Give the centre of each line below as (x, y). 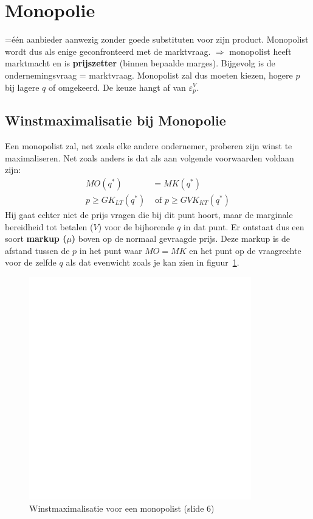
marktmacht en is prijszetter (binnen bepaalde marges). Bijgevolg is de (140, 63)
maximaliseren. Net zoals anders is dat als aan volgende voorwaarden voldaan (150, 157)
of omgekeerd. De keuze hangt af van (117, 87)
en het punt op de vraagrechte (245, 250)
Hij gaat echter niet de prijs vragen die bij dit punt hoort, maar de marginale (149, 214)
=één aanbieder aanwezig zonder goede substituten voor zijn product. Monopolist (157, 39)
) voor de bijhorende (136, 226)
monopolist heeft (260, 51)
